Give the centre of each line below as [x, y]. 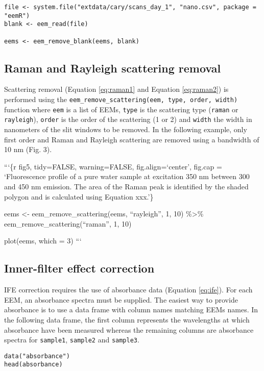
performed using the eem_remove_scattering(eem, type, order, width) [121, 99]
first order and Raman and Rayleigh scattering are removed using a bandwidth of [132, 139]
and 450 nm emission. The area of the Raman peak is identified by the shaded [126, 187]
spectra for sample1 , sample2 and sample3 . [72, 340]
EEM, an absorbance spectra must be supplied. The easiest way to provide [121, 299]
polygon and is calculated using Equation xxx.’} [79, 196]
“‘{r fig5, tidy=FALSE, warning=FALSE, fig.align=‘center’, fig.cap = [113, 166]
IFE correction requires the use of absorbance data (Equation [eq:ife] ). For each [128, 290]
